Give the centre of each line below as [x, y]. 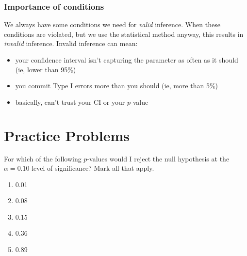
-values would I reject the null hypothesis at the [158, 158]
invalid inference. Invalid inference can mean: [71, 43]
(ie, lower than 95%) [46, 69]
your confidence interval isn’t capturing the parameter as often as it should [127, 60]
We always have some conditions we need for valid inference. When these [112, 24]
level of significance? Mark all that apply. [93, 168]
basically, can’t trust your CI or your [70, 102]
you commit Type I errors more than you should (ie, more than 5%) [117, 86]
